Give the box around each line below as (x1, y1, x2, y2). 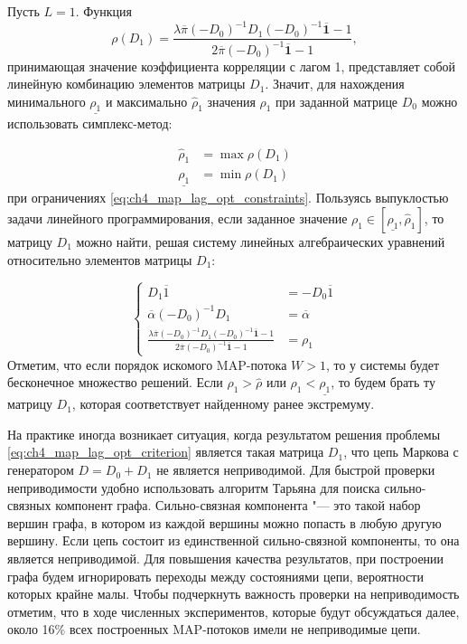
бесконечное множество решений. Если (7, 373, 223, 392)
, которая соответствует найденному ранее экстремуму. (71, 394, 375, 413)
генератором (7, 460, 74, 479)
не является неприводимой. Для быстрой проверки (156, 460, 435, 479)
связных (7, 496, 51, 515)
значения (207, 91, 256, 110)
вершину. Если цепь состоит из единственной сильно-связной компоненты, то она (7, 531, 460, 550)
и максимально (105, 91, 188, 110)
